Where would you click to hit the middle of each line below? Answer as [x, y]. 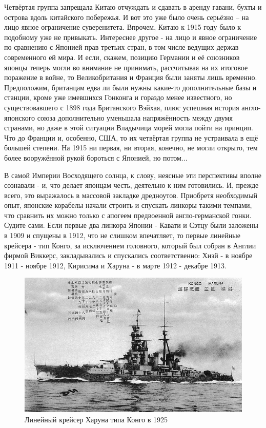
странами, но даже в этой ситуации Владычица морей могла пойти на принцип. [129, 128]
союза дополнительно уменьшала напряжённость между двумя [135, 117]
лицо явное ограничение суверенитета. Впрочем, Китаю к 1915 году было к [123, 27]
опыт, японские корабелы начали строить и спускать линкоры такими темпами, [128, 205]
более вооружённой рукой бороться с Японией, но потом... [96, 157]
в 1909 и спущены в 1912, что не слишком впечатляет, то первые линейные [122, 235]
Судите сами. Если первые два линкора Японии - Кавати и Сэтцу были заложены [131, 225]
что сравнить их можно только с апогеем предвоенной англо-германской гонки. [128, 215]
